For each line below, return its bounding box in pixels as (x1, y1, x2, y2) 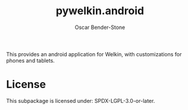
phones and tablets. (6, 57, 55, 64)
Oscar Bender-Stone (74, 24, 126, 31)
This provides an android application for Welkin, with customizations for (6, 50, 182, 57)
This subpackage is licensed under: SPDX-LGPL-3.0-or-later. (6, 97, 155, 104)
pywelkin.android (55, 4, 145, 18)
